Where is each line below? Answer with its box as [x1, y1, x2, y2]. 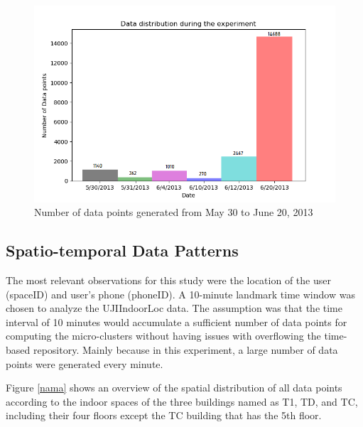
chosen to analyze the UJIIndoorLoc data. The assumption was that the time [6, 301, 342, 315]
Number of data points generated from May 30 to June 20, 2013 [34, 205, 313, 220]
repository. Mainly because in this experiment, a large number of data [33, 342, 338, 357]
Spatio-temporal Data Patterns [6, 239, 239, 261]
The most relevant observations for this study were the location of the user [6, 272, 331, 287]
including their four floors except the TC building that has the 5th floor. [6, 408, 322, 423]
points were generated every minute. [6, 356, 163, 371]
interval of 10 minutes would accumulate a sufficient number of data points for [6, 314, 347, 329]
